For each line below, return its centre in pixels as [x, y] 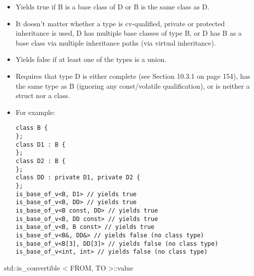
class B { [32, 128]
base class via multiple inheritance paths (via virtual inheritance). [116, 42]
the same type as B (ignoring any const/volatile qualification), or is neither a [133, 85]
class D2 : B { [41, 161]
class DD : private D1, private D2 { [78, 178]
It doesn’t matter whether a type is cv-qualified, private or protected [120, 23]
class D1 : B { [41, 144]
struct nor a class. [43, 95]
